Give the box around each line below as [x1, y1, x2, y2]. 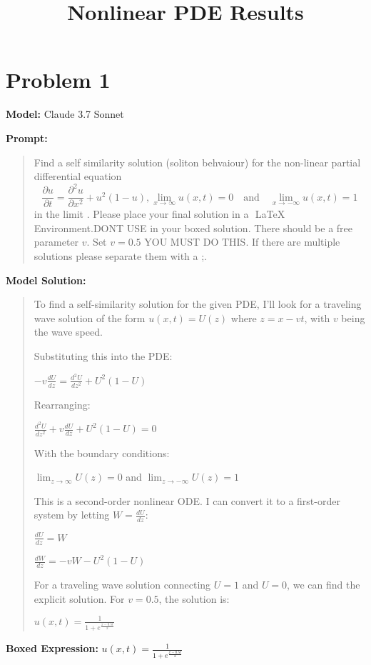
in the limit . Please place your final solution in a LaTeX [34, 206, 285, 221]
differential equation [34, 169, 122, 184]
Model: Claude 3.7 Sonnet [6, 106, 124, 121]
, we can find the [287, 576, 360, 591]
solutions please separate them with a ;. [34, 249, 208, 264]
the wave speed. [34, 324, 103, 339]
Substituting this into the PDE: [34, 349, 173, 363]
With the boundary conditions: [34, 445, 170, 460]
